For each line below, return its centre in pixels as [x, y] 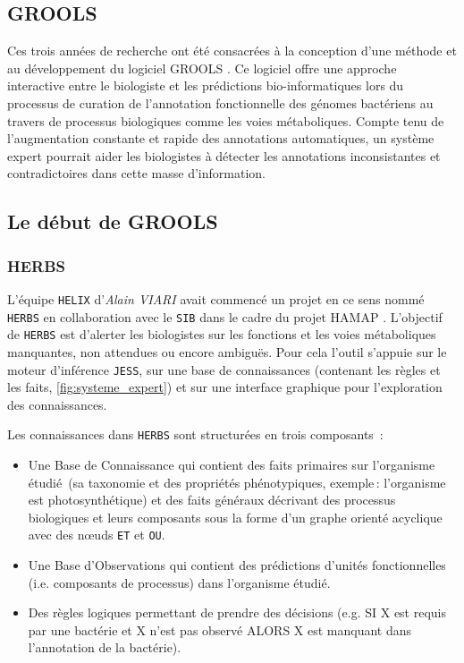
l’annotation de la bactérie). [105, 647]
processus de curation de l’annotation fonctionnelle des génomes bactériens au [220, 102]
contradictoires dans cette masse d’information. [136, 173]
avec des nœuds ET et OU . [97, 535]
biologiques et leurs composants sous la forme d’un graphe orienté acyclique [235, 517]
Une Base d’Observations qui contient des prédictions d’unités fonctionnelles [237, 565]
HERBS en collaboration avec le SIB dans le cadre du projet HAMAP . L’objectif [225, 316]
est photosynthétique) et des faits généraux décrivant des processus [212, 500]
